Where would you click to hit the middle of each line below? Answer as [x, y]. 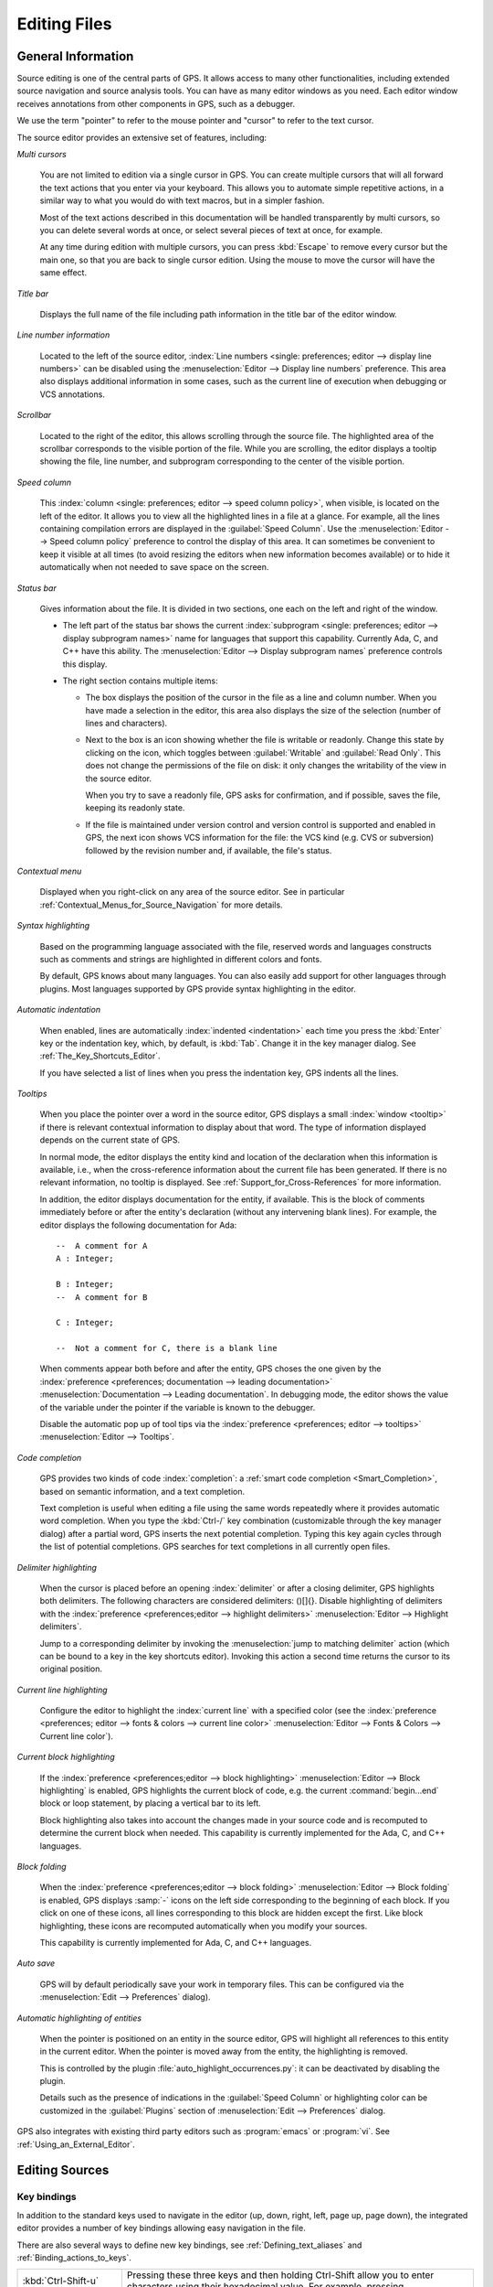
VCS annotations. [72, 394]
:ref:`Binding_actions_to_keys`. [74, 2257]
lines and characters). [126, 724]
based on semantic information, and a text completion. [142, 1491]
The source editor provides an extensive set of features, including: [142, 137]
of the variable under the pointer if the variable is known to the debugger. [178, 1407]
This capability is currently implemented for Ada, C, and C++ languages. [176, 1942]
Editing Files [64, 24]
